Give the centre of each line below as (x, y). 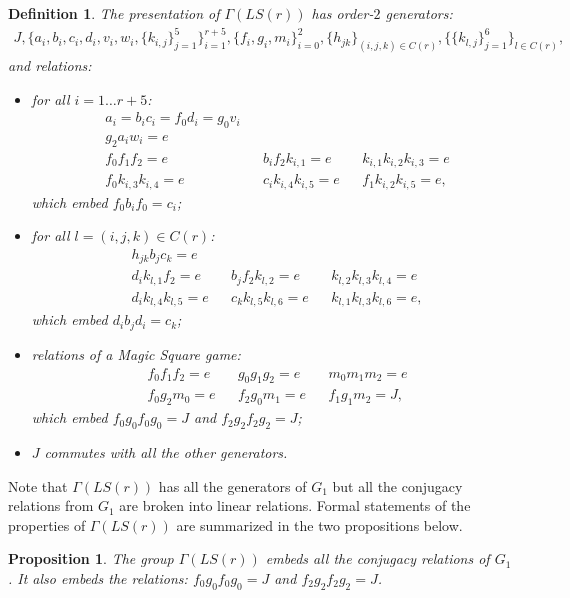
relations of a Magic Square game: (136, 353)
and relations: (50, 64)
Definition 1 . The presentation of (114, 13)
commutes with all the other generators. (166, 451)
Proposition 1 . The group (91, 558)
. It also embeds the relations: (98, 577)
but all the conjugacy (397, 485)
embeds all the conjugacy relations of (377, 558)
